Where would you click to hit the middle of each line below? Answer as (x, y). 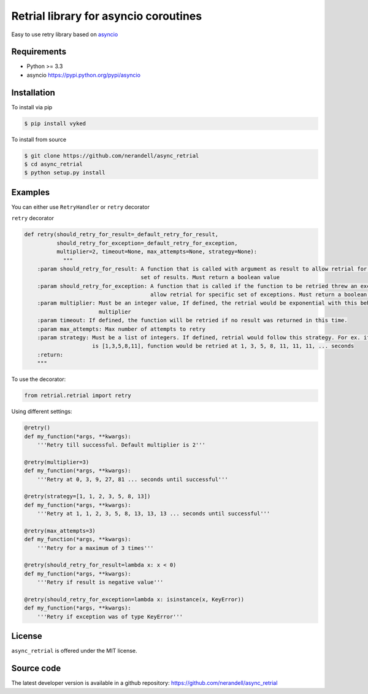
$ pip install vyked (55, 123)
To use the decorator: (39, 379)
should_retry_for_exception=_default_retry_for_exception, (147, 243)
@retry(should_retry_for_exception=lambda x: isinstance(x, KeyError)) (134, 599)
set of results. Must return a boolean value (210, 277)
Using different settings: (42, 412)
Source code (36, 669)
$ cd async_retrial (53, 164)
